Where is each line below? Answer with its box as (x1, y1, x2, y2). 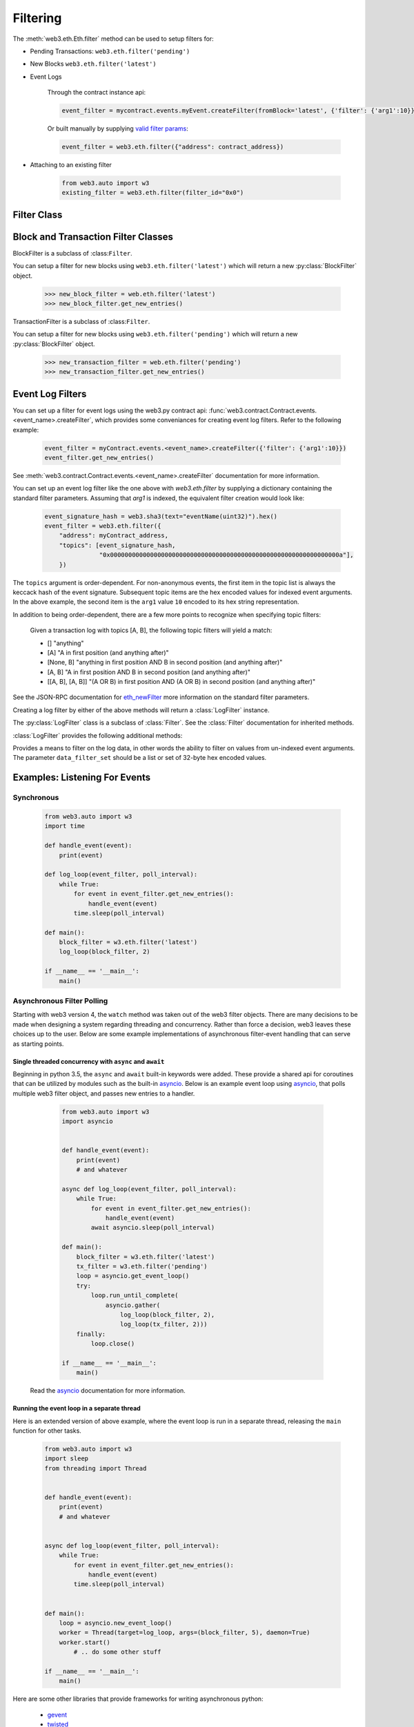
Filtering (12, 10, 62, 26)
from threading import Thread (44, 1464, 147, 1472)
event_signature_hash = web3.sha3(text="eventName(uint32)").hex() (44, 512, 278, 520)
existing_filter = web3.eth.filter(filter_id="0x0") (61, 189, 244, 197)
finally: (76, 1330, 106, 1338)
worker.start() (59, 1638, 110, 1646)
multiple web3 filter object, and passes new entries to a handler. (12, 1089, 195, 1098)
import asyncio (61, 1118, 113, 1125)
